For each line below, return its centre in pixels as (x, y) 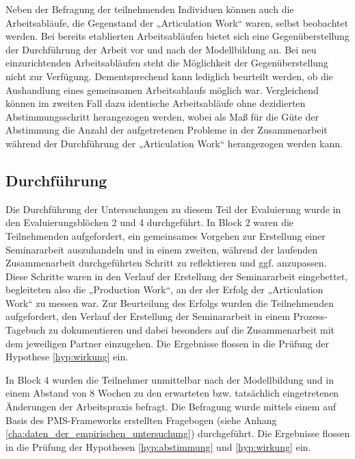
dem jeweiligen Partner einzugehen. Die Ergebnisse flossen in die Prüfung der (168, 343)
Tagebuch (26, 330)
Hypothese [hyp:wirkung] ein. (67, 357)
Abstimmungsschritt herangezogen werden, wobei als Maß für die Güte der (162, 116)
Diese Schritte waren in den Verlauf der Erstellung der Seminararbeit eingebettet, (177, 276)
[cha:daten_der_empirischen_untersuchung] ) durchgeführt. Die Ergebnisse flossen (178, 433)
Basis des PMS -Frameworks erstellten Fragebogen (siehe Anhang (141, 420)
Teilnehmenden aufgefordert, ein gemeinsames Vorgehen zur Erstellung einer (166, 235)
